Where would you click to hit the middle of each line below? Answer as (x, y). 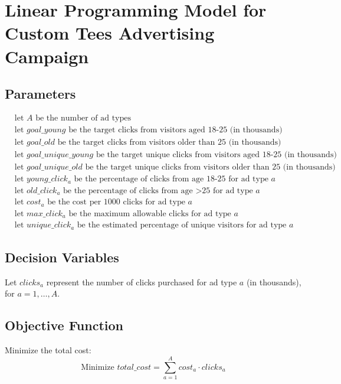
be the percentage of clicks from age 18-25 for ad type (171, 179)
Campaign (47, 56)
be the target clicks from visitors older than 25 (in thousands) (169, 143)
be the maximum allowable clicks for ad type (150, 214)
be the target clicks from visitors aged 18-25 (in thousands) (176, 130)
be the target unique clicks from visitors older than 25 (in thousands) (210, 167)
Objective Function (64, 325)
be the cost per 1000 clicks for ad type (116, 202)
